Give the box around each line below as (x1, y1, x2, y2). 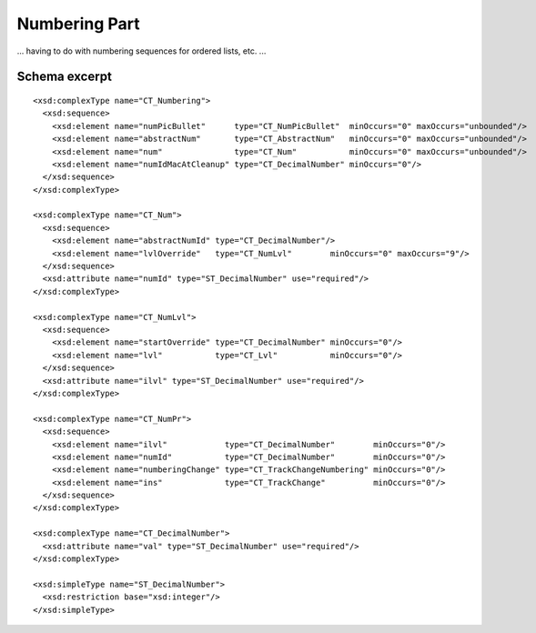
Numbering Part (16, 14, 140, 34)
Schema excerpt (16, 69, 113, 85)
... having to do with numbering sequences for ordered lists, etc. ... (16, 45, 267, 56)
